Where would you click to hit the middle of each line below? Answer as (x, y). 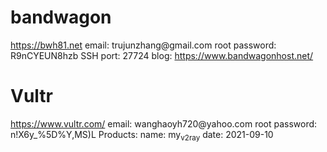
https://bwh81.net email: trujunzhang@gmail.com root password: (143, 45)
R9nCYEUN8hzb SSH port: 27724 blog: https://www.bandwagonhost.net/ (162, 55)
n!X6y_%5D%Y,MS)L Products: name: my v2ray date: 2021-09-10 (142, 135)
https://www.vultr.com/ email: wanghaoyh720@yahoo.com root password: (164, 123)
